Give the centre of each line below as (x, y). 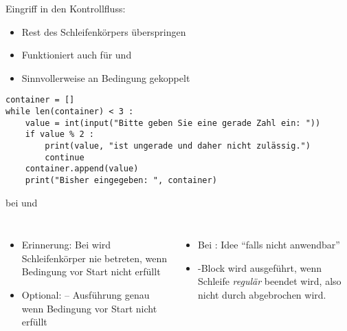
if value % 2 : (59, 135)
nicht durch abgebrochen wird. (262, 295)
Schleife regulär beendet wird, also (270, 281)
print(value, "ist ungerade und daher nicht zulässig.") (178, 146)
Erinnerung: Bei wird (66, 245)
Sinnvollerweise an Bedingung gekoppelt (106, 77)
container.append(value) (82, 169)
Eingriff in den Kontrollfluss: (66, 8)
